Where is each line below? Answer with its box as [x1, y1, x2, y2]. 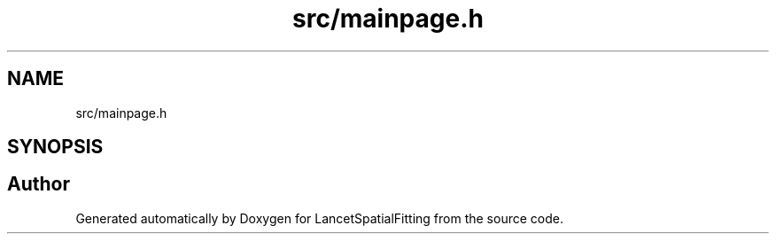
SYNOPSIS [7, 136, 104, 159]
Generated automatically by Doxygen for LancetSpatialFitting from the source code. [75, 210, 563, 226]
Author [7, 173, 70, 196]
